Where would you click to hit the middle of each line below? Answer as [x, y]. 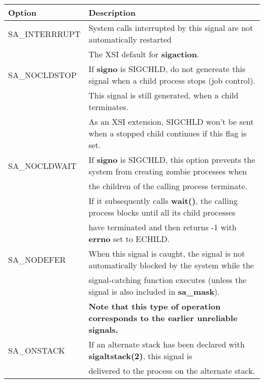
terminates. [108, 107]
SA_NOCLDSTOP [42, 75]
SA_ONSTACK [37, 350]
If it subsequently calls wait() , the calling [163, 201]
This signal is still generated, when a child [163, 95]
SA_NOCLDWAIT [42, 165]
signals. [103, 329]
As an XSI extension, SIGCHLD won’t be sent [171, 121]
